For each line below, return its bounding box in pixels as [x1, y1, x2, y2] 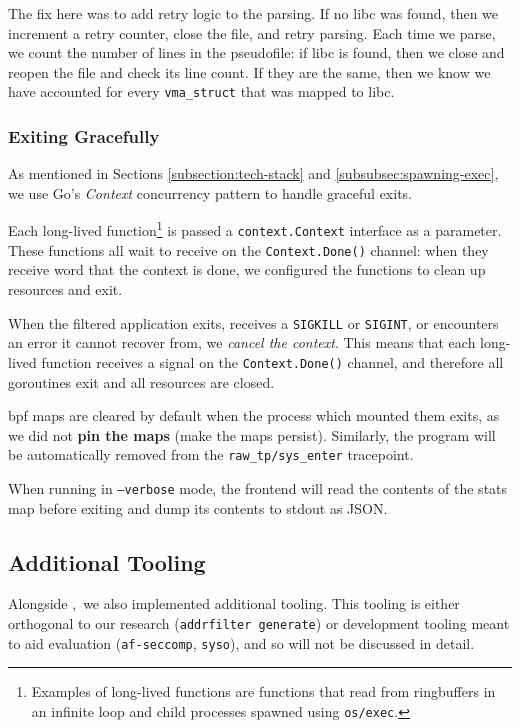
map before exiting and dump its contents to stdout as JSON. [8, 497, 388, 518]
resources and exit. [8, 279, 123, 299]
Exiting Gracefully [8, 123, 160, 148]
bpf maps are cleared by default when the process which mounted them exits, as [8, 405, 500, 426]
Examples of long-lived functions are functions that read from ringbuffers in [31, 681, 496, 702]
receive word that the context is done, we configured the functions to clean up [8, 259, 486, 280]
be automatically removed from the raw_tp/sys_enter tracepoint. [8, 444, 414, 465]
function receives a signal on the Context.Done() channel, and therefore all [41, 351, 504, 372]
